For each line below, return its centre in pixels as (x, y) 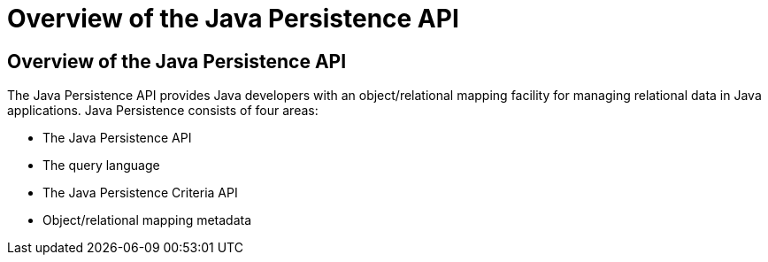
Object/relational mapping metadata (147, 220)
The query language (101, 166)
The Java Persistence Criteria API (140, 193)
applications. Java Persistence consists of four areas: (163, 111)
